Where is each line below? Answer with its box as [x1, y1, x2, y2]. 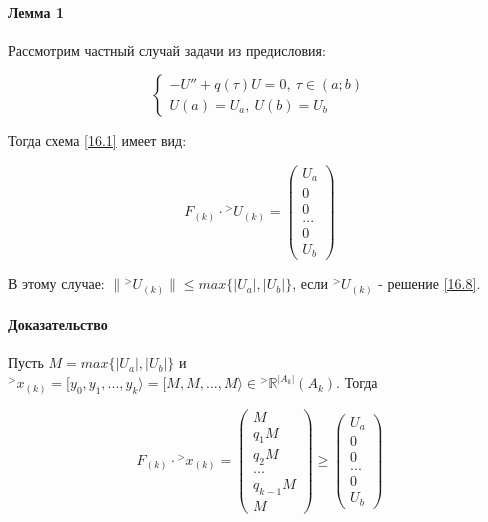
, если [292, 273, 328, 294]
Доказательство [8, 314, 108, 335]
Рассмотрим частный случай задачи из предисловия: [8, 39, 326, 60]
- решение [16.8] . [378, 273, 481, 294]
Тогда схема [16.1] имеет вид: [8, 130, 187, 151]
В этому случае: [8, 273, 105, 294]
